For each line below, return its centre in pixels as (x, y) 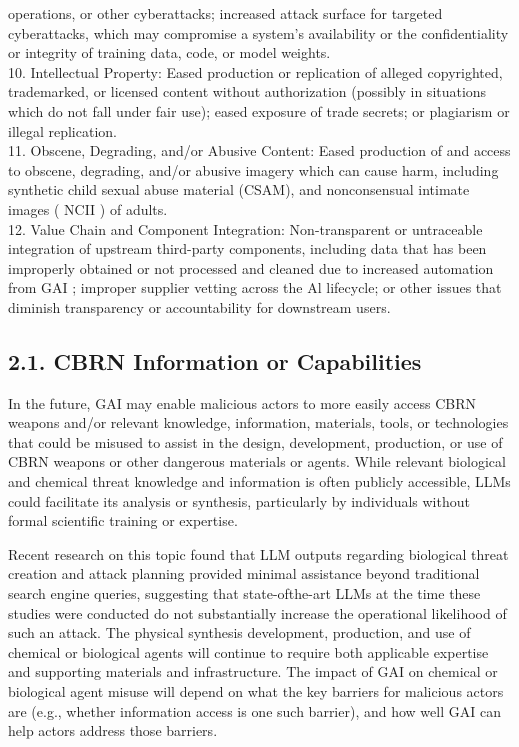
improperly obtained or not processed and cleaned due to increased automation (251, 267)
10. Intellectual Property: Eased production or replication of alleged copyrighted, (255, 71)
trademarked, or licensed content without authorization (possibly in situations (247, 91)
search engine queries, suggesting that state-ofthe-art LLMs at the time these (244, 593)
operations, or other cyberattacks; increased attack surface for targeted (225, 13)
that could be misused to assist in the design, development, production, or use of (255, 441)
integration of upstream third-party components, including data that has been (247, 248)
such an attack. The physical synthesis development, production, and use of (239, 632)
